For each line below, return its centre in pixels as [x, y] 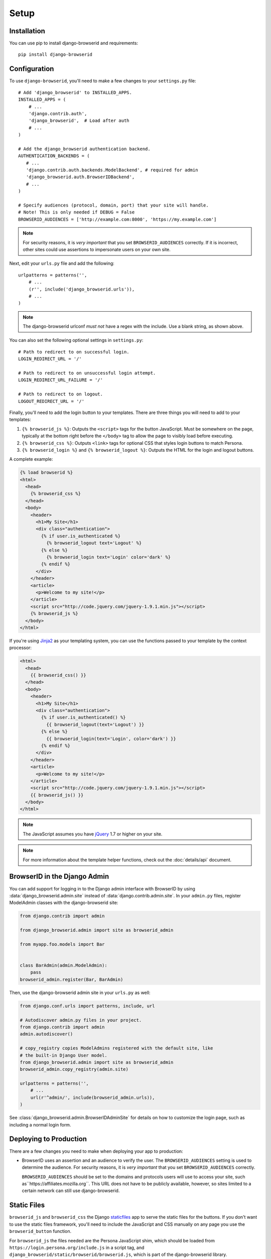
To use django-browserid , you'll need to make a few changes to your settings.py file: [103, 81]
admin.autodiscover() [46, 1034]
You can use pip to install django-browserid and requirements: [74, 43]
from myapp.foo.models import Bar [62, 944]
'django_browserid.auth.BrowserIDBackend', [80, 177]
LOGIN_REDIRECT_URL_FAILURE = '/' [60, 380]
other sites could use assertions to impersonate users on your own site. [97, 249]
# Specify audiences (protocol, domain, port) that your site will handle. [113, 205]
